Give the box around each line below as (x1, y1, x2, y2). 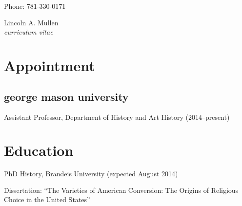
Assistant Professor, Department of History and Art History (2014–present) (4, 112, 230, 122)
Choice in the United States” (4, 194, 90, 205)
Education (4, 140, 74, 160)
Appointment (4, 56, 95, 75)
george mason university (4, 89, 129, 104)
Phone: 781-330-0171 (4, 1, 66, 11)
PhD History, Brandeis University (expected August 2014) (4, 169, 178, 179)
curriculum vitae (4, 27, 53, 37)
